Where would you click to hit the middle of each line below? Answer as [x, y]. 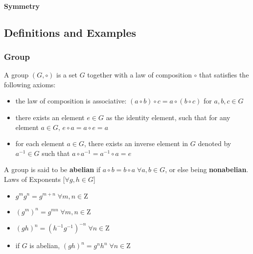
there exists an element [50, 117]
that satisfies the [224, 75]
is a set [67, 75]
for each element [40, 143]
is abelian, [45, 245]
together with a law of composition [139, 75]
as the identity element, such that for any [168, 117]
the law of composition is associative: [71, 101]
